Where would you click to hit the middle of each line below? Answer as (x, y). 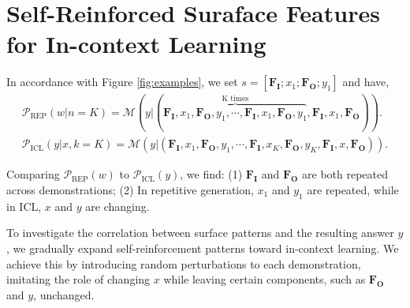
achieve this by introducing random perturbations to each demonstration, (184, 263)
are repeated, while (353, 189)
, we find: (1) (211, 174)
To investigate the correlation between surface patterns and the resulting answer (200, 233)
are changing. (117, 206)
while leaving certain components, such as (265, 279)
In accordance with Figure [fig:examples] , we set (122, 82)
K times (235, 98)
